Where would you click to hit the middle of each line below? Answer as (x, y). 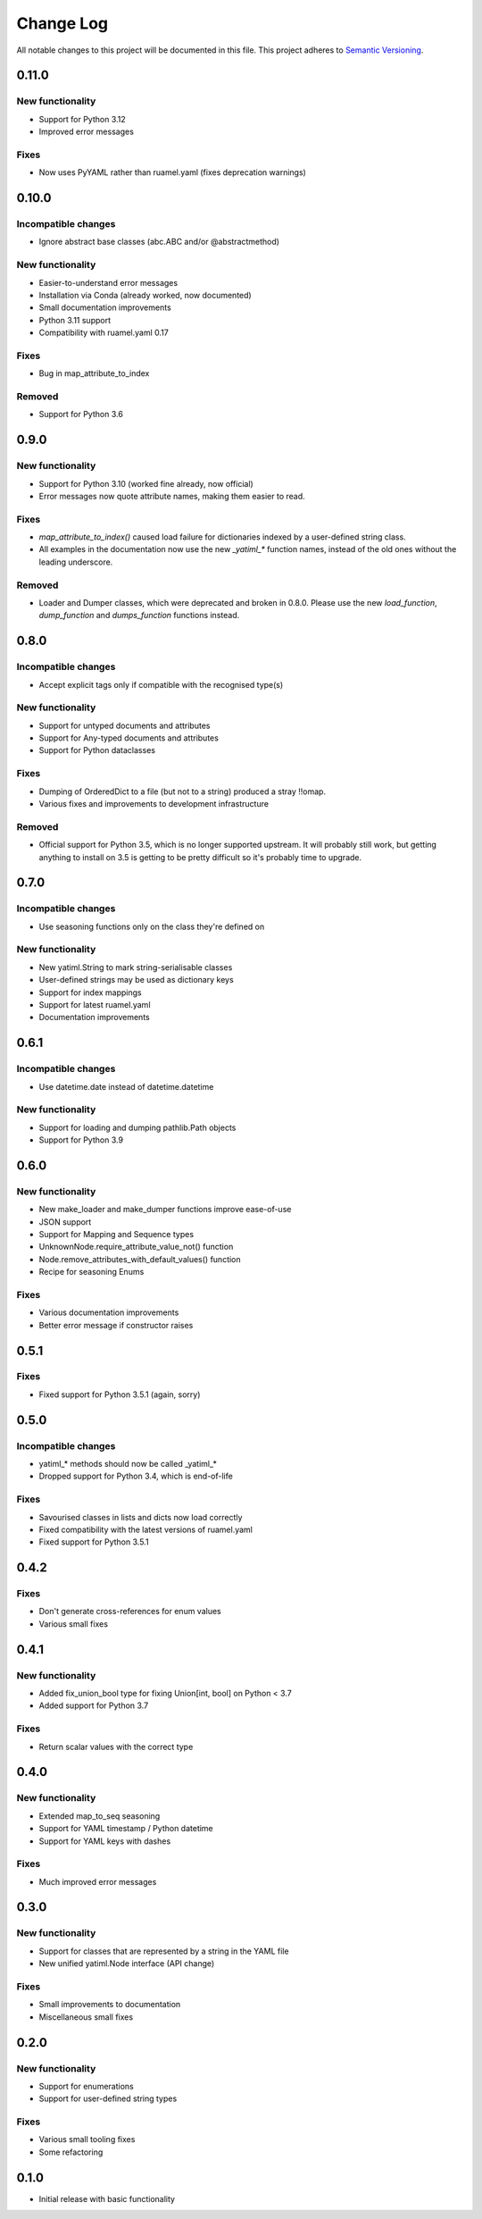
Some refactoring (71, 2152)
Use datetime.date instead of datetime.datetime (126, 1086)
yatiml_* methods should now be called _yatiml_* (128, 1464)
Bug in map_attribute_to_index (94, 373)
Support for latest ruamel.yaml (95, 1004)
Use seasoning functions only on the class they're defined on (152, 926)
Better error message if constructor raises (116, 1325)
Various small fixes (74, 1624)
